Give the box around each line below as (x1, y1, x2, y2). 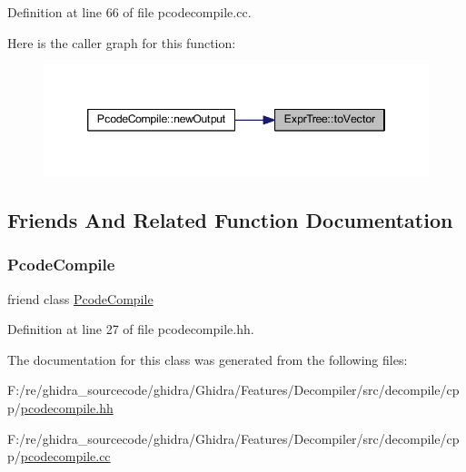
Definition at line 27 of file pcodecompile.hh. (7, 320, 254, 339)
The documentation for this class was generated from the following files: (7, 349, 408, 369)
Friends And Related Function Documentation (7, 206, 453, 234)
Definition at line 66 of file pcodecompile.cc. (7, 3, 252, 21)
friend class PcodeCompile (7, 289, 154, 308)
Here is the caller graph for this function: (7, 33, 236, 52)
